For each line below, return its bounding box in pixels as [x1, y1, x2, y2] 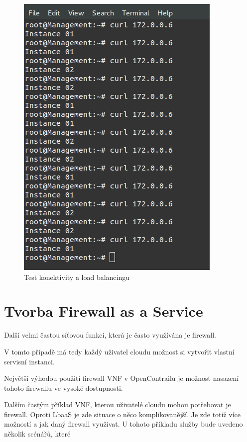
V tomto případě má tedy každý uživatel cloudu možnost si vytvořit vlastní [4, 346, 235, 356]
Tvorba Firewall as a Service [4, 301, 203, 321]
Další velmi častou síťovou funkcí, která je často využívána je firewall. [4, 330, 217, 340]
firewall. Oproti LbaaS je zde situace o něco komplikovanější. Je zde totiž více [4, 409, 241, 419]
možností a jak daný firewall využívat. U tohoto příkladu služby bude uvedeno [4, 419, 243, 429]
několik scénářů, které [4, 429, 71, 439]
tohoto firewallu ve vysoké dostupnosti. [4, 382, 123, 393]
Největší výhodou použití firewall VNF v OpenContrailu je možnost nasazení [4, 373, 239, 383]
